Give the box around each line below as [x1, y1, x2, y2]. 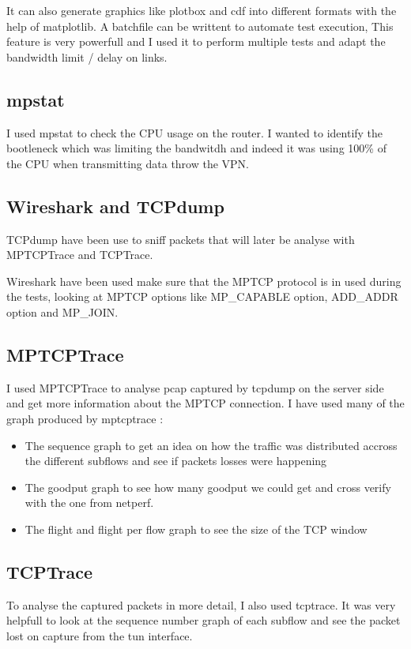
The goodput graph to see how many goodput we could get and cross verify [25, 478, 391, 495]
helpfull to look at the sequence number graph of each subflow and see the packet [6, 612, 401, 628]
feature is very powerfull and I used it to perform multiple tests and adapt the [6, 33, 386, 50]
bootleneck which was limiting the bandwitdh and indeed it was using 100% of [6, 140, 386, 156]
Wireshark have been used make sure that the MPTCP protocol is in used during [6, 272, 402, 289]
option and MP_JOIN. [6, 303, 119, 320]
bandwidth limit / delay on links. [6, 48, 168, 65]
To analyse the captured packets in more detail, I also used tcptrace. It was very [6, 596, 396, 613]
